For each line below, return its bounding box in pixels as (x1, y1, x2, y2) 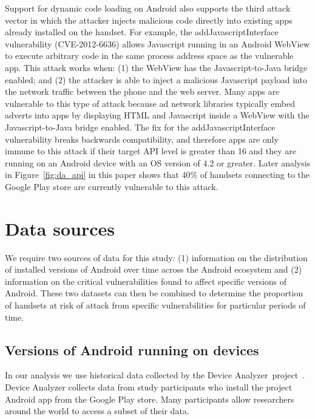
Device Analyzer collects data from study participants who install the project (5, 380, 293, 393)
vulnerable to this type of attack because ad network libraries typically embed (5, 97, 295, 109)
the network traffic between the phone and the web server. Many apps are (5, 85, 280, 98)
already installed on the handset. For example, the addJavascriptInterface (5, 26, 279, 38)
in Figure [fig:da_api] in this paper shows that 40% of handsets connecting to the (5, 168, 310, 181)
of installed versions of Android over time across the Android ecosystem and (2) (5, 263, 302, 276)
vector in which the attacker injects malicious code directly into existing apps (5, 13, 293, 26)
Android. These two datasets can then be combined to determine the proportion (5, 287, 303, 299)
